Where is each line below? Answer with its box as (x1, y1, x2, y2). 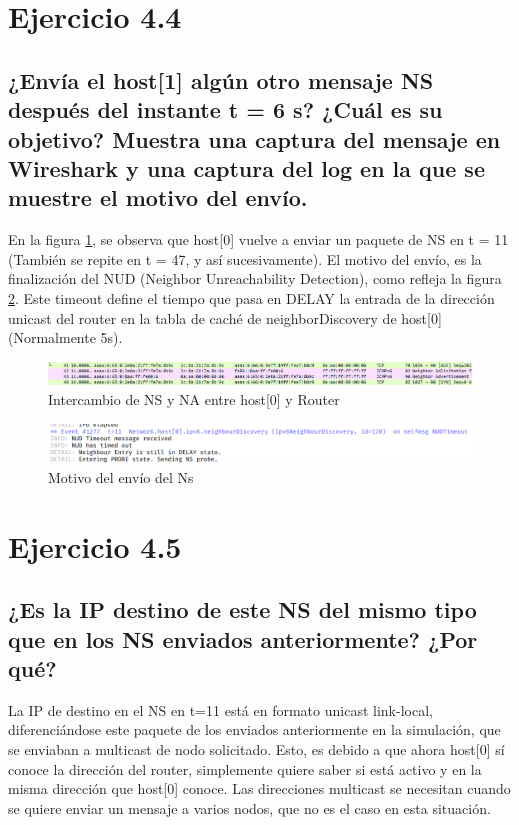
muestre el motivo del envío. (8, 182, 308, 213)
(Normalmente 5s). (8, 327, 123, 348)
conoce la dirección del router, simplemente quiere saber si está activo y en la (8, 758, 482, 779)
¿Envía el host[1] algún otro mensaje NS (8, 64, 434, 95)
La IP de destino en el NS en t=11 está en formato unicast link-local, (8, 699, 433, 720)
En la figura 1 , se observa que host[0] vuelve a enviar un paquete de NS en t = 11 (8, 229, 509, 250)
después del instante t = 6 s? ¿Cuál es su (8, 94, 443, 125)
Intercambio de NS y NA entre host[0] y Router (48, 388, 340, 409)
